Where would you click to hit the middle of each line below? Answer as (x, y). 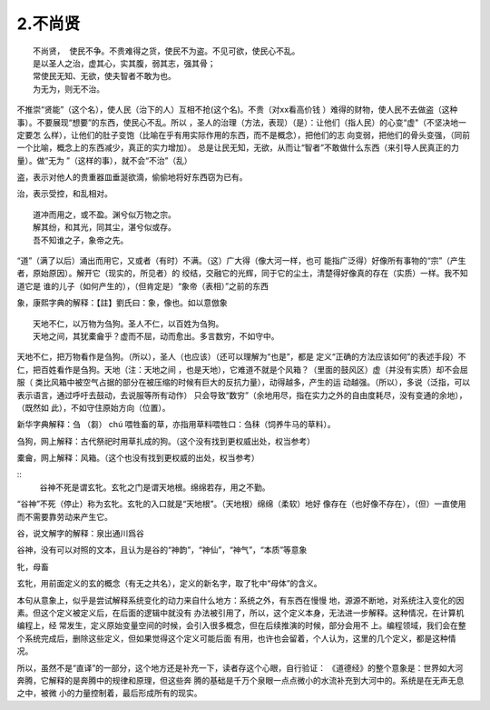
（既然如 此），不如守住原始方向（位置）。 (93, 407)
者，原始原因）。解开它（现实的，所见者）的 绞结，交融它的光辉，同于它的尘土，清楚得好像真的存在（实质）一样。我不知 (242, 274)
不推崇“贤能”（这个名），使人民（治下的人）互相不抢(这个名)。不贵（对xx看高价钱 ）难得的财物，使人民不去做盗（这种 (237, 110)
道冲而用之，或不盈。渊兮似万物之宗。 (104, 215)
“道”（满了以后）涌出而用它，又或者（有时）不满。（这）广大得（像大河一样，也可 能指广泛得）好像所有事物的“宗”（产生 (241, 261)
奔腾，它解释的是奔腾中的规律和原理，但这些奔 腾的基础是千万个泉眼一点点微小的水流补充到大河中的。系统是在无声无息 (240, 680)
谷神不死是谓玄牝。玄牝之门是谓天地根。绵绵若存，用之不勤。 (155, 487)
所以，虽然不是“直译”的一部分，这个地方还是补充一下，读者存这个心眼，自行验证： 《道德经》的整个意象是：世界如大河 (240, 667)
